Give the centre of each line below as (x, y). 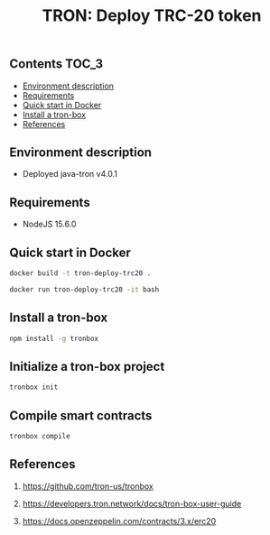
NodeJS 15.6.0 (49, 224)
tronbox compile (40, 436)
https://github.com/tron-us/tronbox (88, 486)
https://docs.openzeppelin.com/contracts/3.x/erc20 (119, 521)
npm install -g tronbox (54, 338)
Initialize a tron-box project (87, 366)
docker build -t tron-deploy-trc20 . (80, 273)
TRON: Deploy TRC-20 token (152, 16)
